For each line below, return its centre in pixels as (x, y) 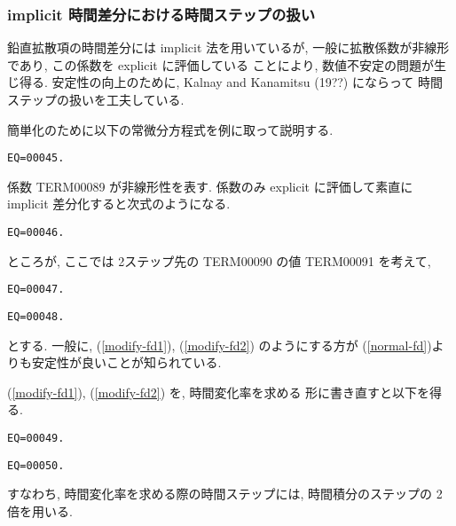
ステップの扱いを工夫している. (96, 99)
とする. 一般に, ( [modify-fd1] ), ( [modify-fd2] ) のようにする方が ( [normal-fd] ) (220, 345)
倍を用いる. (40, 510)
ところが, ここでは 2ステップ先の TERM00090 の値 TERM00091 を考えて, (219, 260)
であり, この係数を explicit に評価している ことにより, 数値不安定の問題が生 (227, 64)
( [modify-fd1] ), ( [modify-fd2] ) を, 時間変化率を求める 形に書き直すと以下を (219, 392)
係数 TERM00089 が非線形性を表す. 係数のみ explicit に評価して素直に (210, 186)
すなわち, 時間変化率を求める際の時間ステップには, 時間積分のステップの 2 (225, 494)
